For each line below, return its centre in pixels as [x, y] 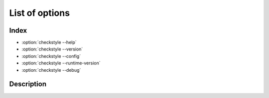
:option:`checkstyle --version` [52, 49]
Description [28, 84]
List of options [39, 13]
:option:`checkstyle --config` [51, 56]
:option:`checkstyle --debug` [51, 70]
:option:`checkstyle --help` [49, 43]
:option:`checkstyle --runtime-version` [61, 63]
